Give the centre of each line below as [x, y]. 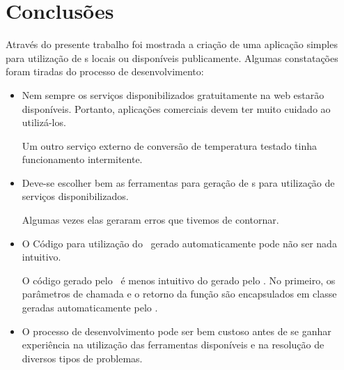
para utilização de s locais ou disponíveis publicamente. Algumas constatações [172, 57]
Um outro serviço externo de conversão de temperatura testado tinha [169, 145]
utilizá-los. [44, 122]
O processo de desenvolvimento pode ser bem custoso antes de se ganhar [177, 331]
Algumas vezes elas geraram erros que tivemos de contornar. [150, 220]
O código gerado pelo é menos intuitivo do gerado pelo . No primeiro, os [179, 280]
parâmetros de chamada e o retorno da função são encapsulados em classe [179, 294]
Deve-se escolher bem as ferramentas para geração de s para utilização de [178, 182]
